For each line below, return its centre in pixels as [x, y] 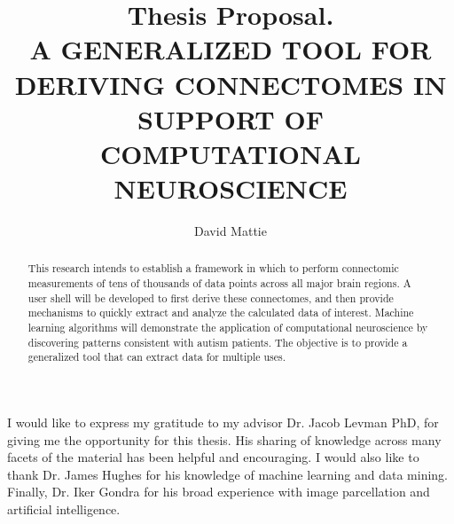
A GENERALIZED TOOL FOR [231, 49]
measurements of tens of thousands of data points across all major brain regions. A [219, 283]
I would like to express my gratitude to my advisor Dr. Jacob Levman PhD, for [223, 422]
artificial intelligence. [64, 509]
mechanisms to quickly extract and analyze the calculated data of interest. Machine [221, 313]
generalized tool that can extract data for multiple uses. [157, 357]
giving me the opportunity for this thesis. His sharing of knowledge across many [224, 439]
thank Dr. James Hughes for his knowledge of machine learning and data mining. [227, 474]
